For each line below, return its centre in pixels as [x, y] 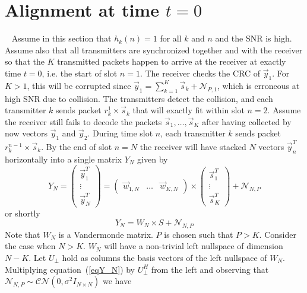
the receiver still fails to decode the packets [83, 121]
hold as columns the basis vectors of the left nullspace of [164, 257]
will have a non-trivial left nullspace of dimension [194, 246]
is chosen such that [199, 234]
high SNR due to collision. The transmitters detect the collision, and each [139, 98]
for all [171, 38]
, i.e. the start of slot [80, 73]
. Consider [278, 234]
